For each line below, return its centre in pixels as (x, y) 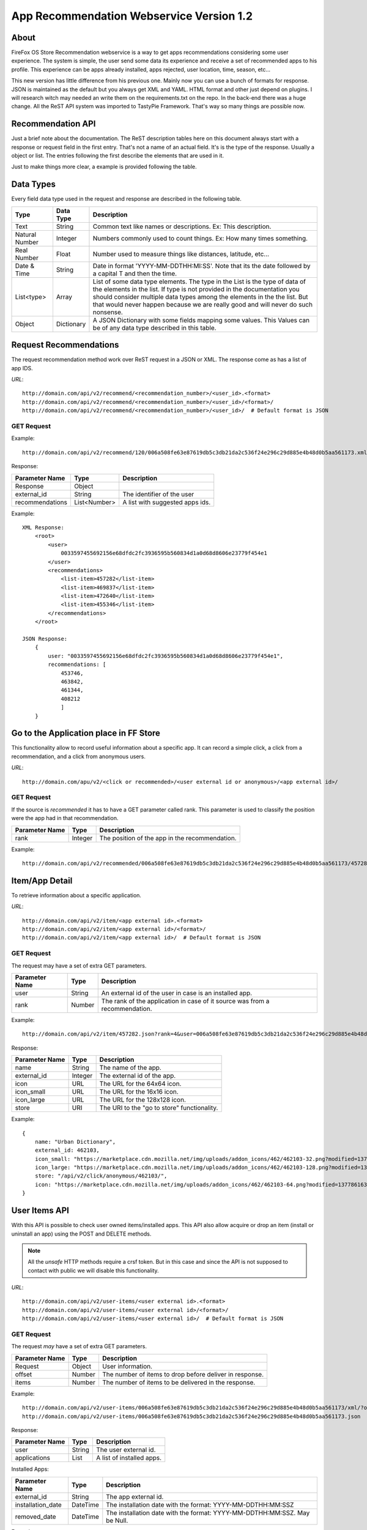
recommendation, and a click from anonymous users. (79, 756)
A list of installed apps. (129, 1458)
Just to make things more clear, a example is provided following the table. (104, 167)
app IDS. (22, 368)
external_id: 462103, (67, 1150)
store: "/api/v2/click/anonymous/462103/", (101, 1176)
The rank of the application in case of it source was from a (185, 1001)
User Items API (40, 1211)
